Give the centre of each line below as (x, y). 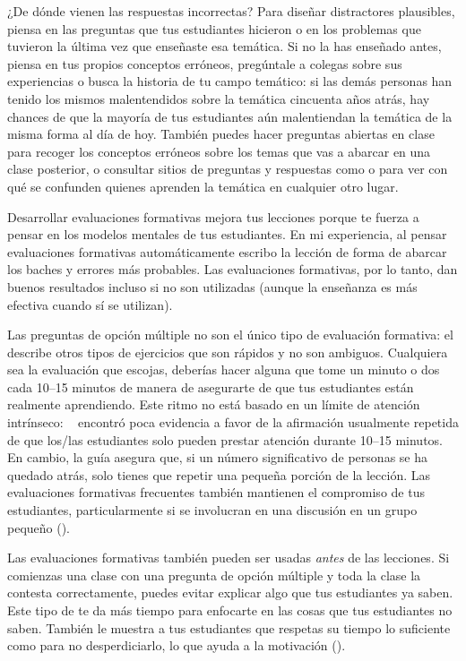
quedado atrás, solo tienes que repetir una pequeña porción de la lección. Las (219, 474)
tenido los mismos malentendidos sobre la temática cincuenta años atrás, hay (219, 98)
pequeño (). (39, 527)
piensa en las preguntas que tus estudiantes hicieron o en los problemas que (214, 28)
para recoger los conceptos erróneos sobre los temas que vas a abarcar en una (219, 151)
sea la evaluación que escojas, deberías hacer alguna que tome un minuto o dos (224, 369)
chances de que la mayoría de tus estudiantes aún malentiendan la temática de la (230, 116)
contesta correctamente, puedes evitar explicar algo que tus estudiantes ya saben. (230, 592)
